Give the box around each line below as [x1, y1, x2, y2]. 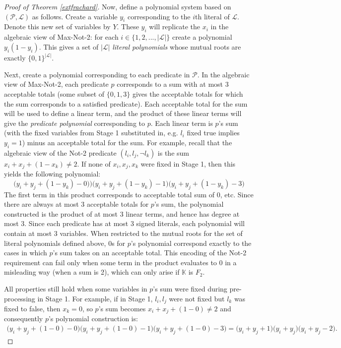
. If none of [77, 158, 111, 169]
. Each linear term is [150, 117, 213, 128]
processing [4, 293, 35, 303]
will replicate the [149, 21, 201, 32]
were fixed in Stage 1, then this [140, 158, 236, 169]
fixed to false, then [4, 303, 61, 313]
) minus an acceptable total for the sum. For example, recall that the [22, 137, 232, 147]
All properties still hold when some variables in [4, 283, 147, 293]
